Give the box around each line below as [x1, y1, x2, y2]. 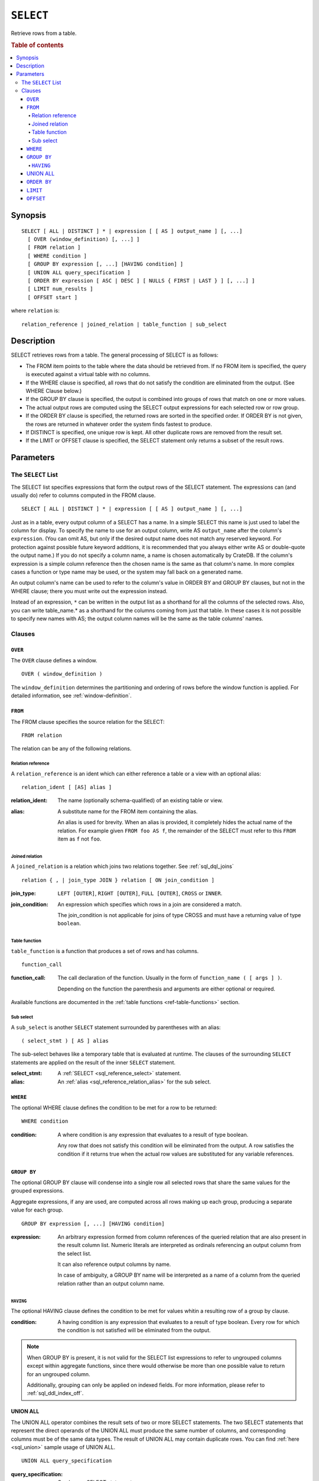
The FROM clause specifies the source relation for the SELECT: [11, 718, 165, 725]
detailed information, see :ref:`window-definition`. [11, 692, 132, 699]
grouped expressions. [11, 1187, 64, 1194]
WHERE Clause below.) [25, 387, 82, 395]
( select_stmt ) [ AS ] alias [21, 1037, 109, 1044]
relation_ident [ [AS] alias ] [21, 784, 112, 791]
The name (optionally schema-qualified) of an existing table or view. [57, 797, 223, 804]
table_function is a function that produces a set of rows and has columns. [11, 947, 199, 954]
